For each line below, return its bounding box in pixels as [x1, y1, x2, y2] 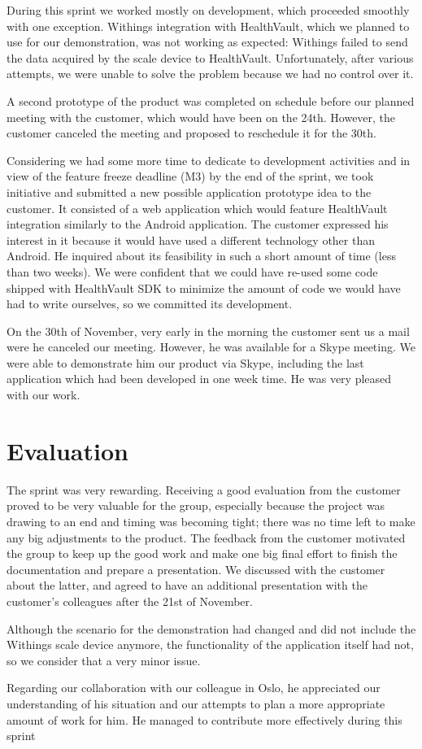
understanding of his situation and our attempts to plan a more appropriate [7, 695, 385, 712]
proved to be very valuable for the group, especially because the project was [7, 497, 385, 514]
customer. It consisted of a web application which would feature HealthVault [7, 199, 388, 216]
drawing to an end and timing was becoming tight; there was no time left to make [7, 512, 415, 529]
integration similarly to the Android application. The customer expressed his [7, 216, 389, 233]
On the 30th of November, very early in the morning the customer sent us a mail [7, 322, 410, 339]
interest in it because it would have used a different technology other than [7, 231, 375, 248]
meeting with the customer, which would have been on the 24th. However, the [7, 108, 396, 125]
